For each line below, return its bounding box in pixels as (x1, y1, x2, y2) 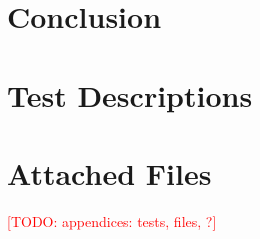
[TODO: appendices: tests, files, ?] (7, 210, 217, 231)
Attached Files (7, 152, 212, 193)
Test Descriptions (7, 74, 253, 115)
